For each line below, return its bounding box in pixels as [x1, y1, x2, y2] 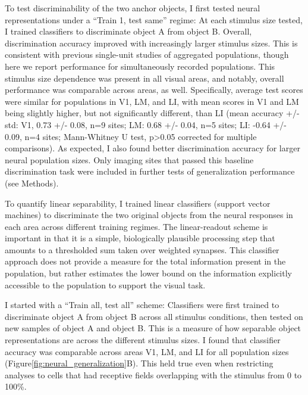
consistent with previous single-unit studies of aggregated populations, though [5, 48, 289, 61]
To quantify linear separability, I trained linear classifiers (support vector [5, 197, 271, 209]
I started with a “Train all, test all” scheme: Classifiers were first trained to [5, 298, 279, 311]
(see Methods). [5, 176, 59, 189]
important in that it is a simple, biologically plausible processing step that [5, 232, 275, 244]
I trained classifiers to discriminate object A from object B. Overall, [5, 25, 252, 38]
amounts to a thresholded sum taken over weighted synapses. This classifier [5, 243, 279, 256]
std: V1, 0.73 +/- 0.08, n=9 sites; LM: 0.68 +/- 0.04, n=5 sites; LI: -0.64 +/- [5, 118, 287, 130]
